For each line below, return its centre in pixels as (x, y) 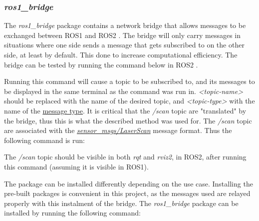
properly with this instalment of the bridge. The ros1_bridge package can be (121, 203)
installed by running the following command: (72, 213)
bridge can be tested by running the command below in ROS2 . (101, 64)
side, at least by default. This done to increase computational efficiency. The (121, 54)
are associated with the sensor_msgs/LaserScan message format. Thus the (118, 130)
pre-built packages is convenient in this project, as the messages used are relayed (127, 193)
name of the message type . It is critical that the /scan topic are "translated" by (125, 110)
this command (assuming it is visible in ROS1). (76, 166)
